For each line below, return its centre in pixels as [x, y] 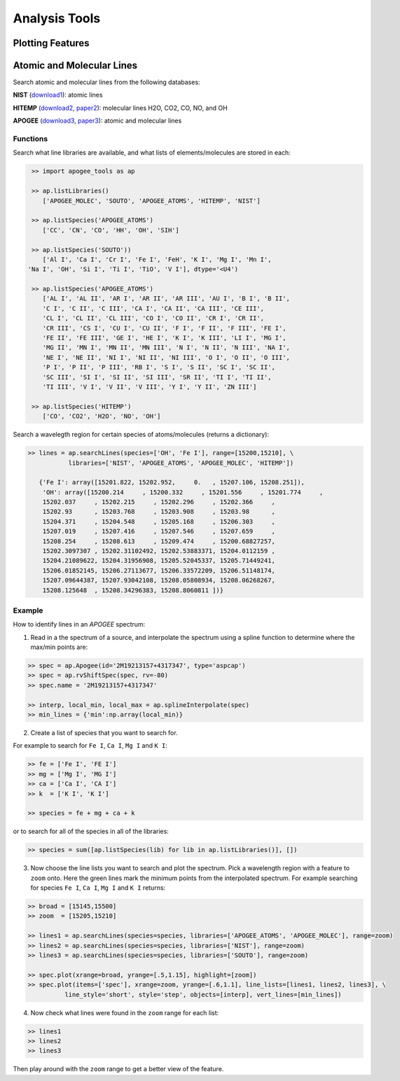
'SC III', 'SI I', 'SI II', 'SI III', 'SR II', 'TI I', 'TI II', [157, 377]
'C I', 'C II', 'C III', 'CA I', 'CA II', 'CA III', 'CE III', [153, 308]
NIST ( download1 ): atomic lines [58, 95]
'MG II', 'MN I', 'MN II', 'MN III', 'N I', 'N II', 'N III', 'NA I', [166, 348]
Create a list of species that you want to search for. [104, 733]
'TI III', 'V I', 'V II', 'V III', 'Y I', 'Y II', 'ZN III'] [150, 386]
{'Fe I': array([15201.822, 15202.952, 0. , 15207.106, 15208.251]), [172, 482]
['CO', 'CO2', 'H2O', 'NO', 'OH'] [102, 416]
